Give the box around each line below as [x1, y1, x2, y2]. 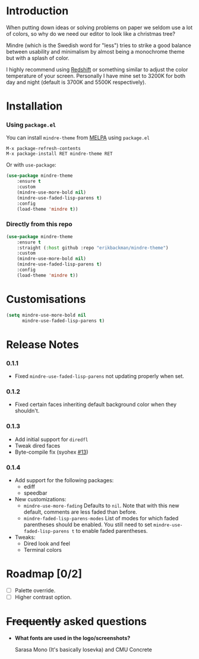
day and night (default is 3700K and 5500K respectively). [6, 79, 147, 86]
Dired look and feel [23, 540, 70, 547]
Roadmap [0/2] [6, 567, 82, 581]
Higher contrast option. [14, 594, 72, 601]
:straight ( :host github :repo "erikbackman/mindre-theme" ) [17, 245, 169, 251]
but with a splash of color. [6, 54, 70, 61]
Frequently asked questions [6, 615, 147, 629]
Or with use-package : [6, 161, 56, 168]
